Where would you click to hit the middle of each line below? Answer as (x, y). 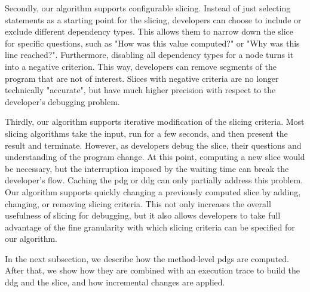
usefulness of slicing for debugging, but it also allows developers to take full (143, 215)
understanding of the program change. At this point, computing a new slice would (155, 157)
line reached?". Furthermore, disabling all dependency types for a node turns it (149, 55)
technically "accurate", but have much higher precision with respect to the (140, 90)
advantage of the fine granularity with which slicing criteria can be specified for (150, 227)
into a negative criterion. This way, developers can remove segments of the (141, 66)
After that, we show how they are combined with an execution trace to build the (153, 270)
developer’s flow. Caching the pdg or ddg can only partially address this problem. (154, 180)
